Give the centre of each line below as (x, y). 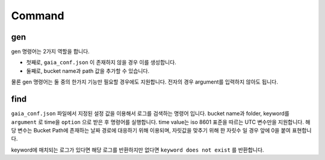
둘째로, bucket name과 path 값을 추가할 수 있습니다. (88, 71)
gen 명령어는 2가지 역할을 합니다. (50, 52)
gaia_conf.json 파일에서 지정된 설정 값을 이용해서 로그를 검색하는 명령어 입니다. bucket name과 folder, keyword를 (150, 114)
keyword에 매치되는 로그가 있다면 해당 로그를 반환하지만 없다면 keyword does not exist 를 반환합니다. (138, 150)
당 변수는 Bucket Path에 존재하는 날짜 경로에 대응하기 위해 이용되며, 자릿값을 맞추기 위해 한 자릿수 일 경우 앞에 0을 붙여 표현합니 (161, 130)
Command (38, 16)
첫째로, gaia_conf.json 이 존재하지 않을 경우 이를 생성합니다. (101, 63)
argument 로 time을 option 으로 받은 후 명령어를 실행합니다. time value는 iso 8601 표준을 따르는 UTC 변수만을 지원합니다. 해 (161, 122)
